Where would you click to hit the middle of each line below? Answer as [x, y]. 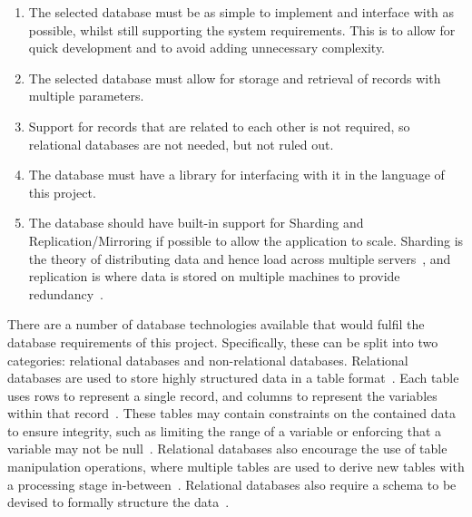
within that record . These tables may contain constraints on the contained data [231, 413]
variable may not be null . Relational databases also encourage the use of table [227, 449]
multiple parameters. [86, 96]
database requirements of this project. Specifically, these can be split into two [223, 341]
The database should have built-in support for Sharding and [196, 223]
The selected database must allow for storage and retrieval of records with [235, 78]
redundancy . [66, 293]
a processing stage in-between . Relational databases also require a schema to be [232, 484]
